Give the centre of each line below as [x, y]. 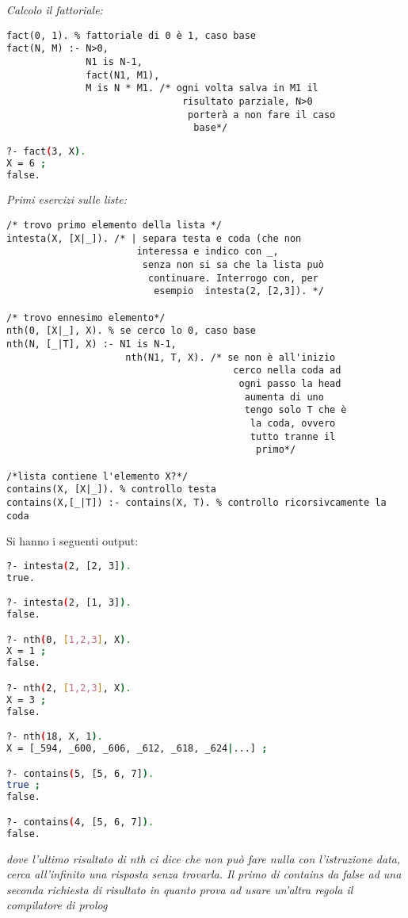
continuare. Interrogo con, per [233, 278]
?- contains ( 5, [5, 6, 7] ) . [80, 773]
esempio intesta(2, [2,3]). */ [239, 291]
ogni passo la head [290, 383]
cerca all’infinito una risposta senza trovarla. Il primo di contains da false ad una [204, 874]
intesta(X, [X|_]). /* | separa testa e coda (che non [154, 238]
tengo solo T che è [296, 410]
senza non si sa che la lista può [233, 265]
